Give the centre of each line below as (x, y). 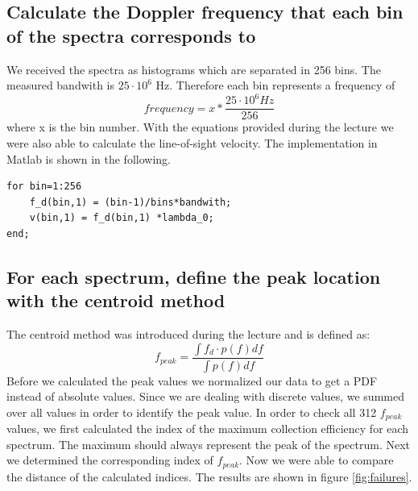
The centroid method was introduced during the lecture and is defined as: (188, 334)
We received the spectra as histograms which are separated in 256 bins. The (194, 69)
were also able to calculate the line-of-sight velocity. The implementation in (192, 142)
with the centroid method (116, 300)
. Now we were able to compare (317, 460)
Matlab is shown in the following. (89, 158)
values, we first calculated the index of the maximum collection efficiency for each (208, 429)
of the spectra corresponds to (131, 35)
